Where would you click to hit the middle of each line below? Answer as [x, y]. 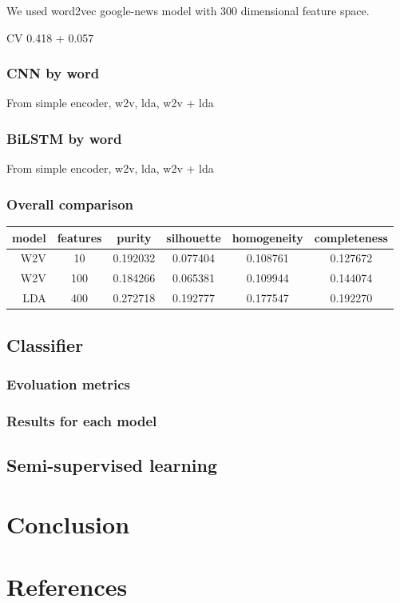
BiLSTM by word [64, 138]
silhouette [194, 237]
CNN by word [53, 73]
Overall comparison [70, 204]
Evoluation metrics [69, 383]
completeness [351, 237]
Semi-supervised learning [112, 465]
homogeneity [267, 237]
